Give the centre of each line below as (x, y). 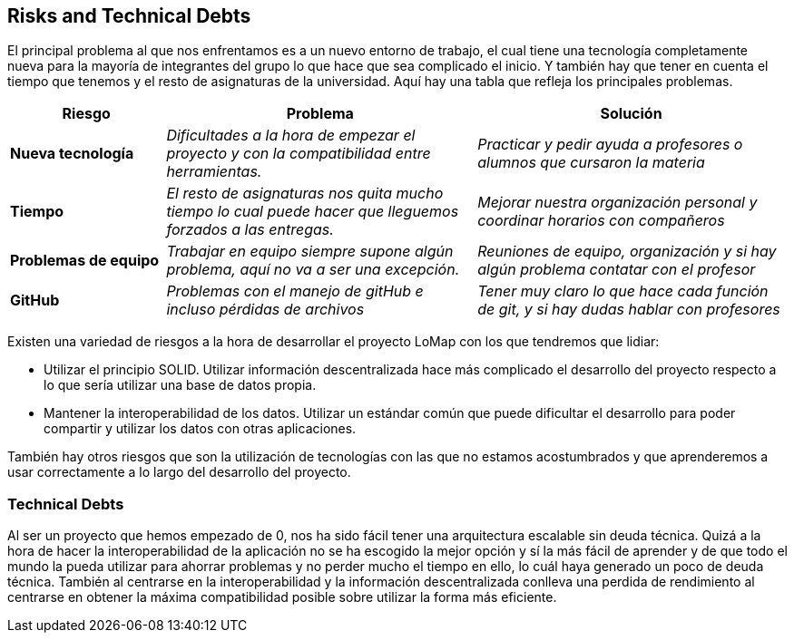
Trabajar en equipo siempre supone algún (310, 252)
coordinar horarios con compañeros (601, 221)
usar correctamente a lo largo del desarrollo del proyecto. (179, 472)
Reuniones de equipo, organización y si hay (627, 252)
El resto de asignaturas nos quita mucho (305, 194)
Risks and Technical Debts (129, 16)
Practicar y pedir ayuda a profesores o (610, 145)
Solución (631, 114)
